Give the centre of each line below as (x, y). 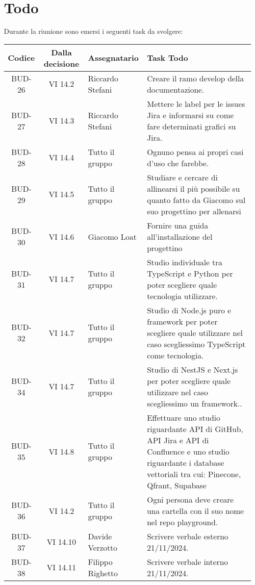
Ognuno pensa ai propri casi (195, 152)
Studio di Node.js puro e (189, 310)
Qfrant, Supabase (177, 485)
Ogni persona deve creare (190, 499)
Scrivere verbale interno (187, 561)
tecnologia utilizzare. (182, 296)
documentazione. (176, 89)
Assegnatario (113, 58)
